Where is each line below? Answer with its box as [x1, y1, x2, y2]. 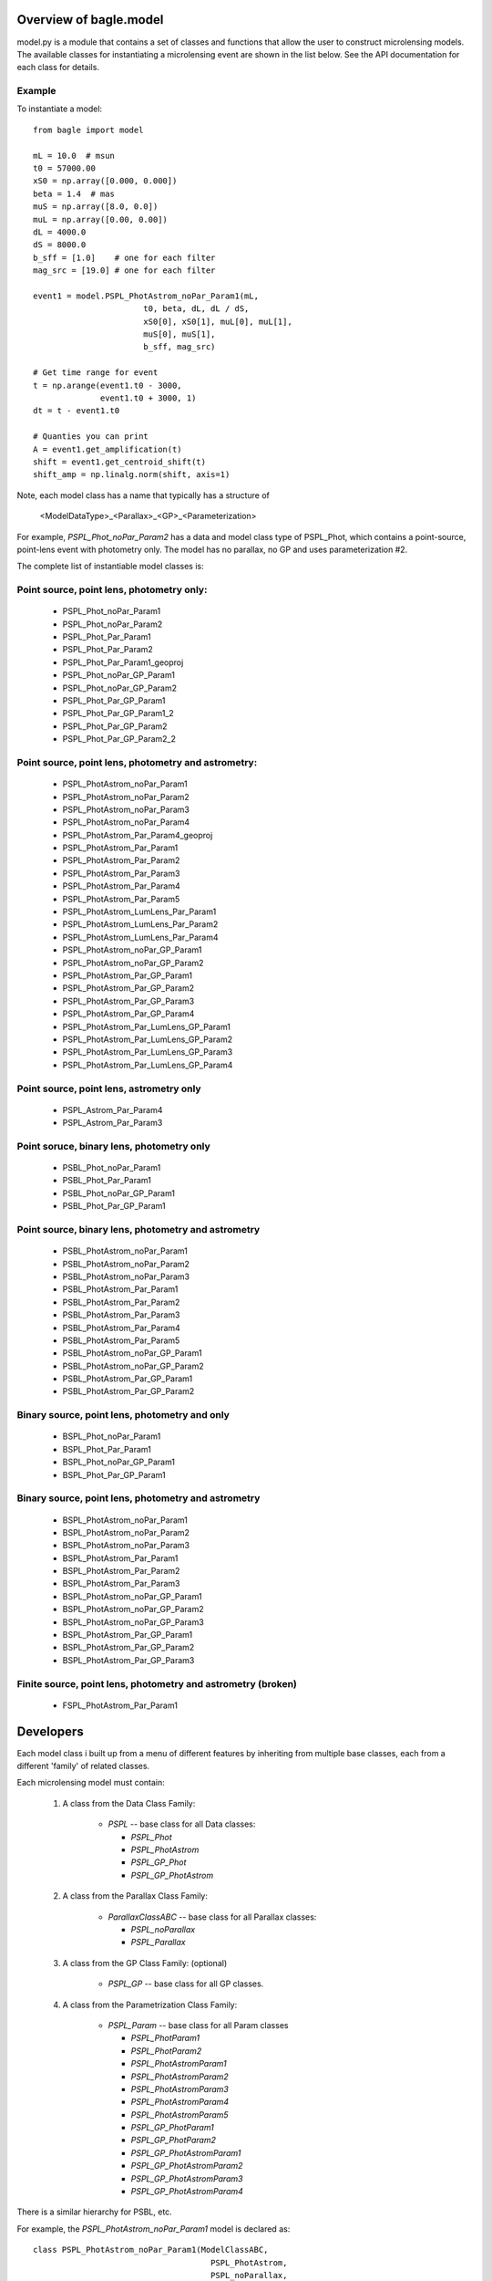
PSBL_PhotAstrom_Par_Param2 [62, 1297, 180, 1307]
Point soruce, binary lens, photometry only [16, 1140, 211, 1152]
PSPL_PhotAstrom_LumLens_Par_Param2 [62, 919, 219, 930]
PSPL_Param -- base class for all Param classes [108, 2019, 289, 2030]
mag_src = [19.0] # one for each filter [33, 266, 216, 276]
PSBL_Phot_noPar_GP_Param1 [62, 1187, 176, 1199]
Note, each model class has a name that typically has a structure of [16, 489, 271, 501]
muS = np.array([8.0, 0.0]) [33, 202, 159, 212]
